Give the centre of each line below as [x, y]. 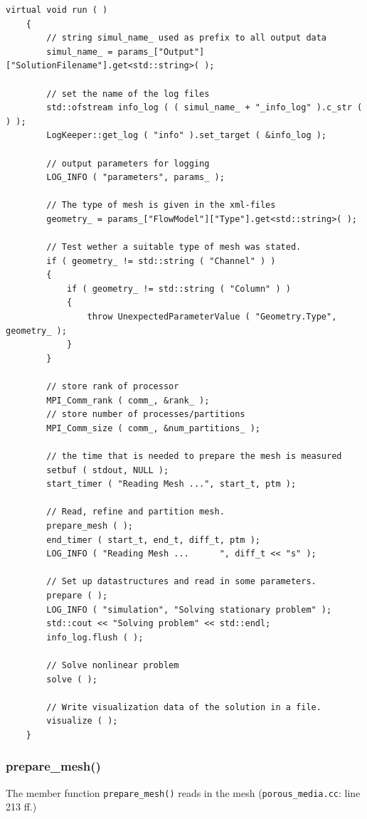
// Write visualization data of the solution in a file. [184, 707]
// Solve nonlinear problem [113, 665]
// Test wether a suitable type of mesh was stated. [174, 247]
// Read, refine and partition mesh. [135, 512]
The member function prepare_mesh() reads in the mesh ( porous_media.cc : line [183, 792]
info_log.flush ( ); [95, 637]
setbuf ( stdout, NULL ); [108, 470]
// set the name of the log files [128, 94]
